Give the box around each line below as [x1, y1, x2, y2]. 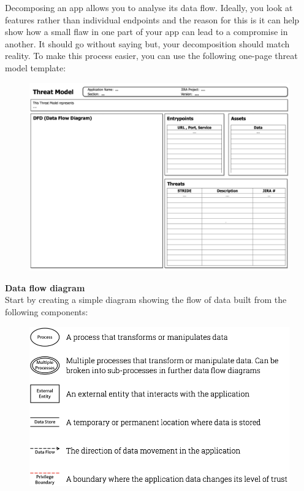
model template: [5, 61, 66, 74]
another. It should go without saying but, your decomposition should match [5, 37, 290, 50]
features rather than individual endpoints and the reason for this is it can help [5, 13, 300, 26]
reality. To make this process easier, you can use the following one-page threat [5, 49, 298, 62]
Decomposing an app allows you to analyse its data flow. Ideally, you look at [5, 1, 293, 14]
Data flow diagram [5, 281, 85, 294]
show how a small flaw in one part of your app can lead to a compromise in [5, 25, 288, 38]
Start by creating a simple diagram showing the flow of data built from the [5, 293, 287, 306]
